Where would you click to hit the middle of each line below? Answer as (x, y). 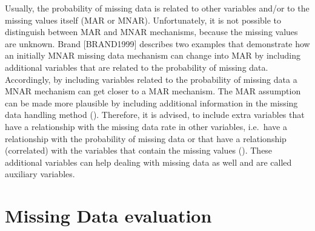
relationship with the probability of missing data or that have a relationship (146, 138)
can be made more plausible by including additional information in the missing (151, 102)
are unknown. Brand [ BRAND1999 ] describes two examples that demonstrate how (157, 43)
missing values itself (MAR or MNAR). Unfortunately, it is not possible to (143, 20)
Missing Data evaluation (108, 216)
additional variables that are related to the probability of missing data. (137, 67)
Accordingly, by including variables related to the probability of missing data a (151, 79)
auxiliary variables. (40, 174)
